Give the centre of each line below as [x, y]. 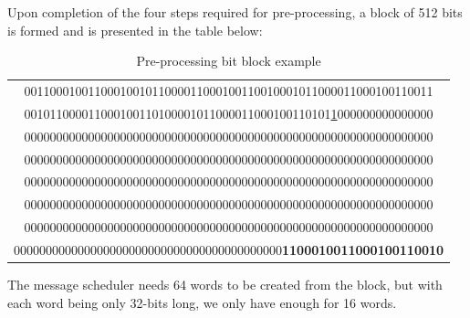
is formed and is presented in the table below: [135, 30]
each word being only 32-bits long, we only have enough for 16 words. [202, 302]
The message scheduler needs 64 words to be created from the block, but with [225, 285]
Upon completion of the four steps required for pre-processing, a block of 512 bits [235, 12]
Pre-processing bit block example [229, 61]
